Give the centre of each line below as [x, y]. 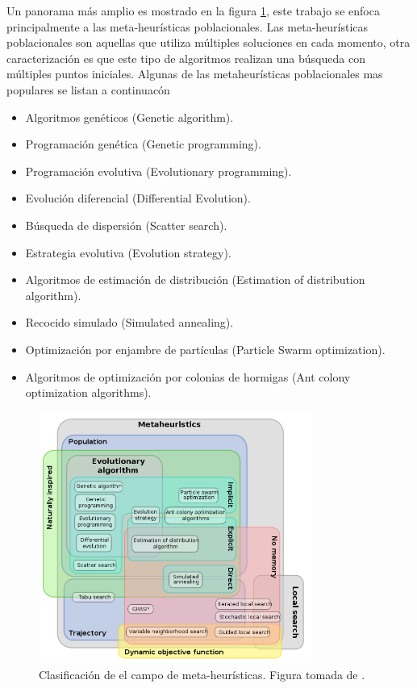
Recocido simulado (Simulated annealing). [129, 322]
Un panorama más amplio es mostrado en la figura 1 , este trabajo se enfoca [193, 10]
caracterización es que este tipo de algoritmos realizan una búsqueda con [186, 58]
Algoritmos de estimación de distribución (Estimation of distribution [195, 279]
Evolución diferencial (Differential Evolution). [138, 198]
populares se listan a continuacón [88, 89]
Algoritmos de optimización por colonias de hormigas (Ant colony [188, 376]
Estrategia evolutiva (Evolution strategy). [128, 252]
